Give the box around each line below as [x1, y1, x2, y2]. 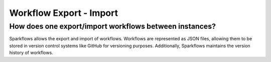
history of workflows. [9, 50, 54, 56]
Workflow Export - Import [9, 7, 118, 18]
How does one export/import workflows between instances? [9, 22, 216, 31]
